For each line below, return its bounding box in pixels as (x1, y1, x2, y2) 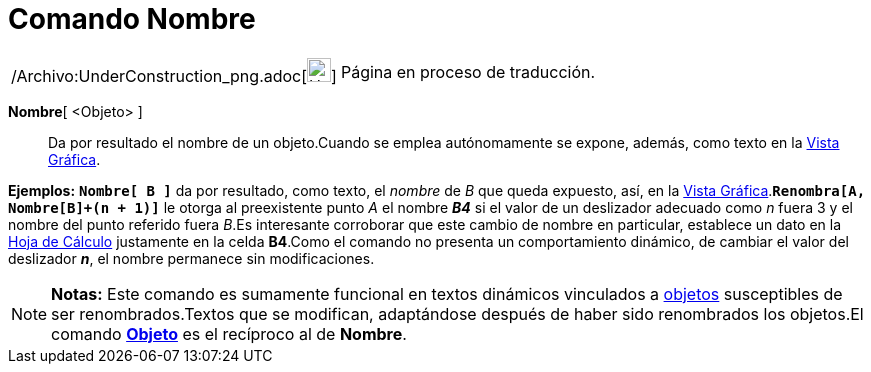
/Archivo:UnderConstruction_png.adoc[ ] (11, 65, 337, 86)
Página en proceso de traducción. (340, 61, 596, 82)
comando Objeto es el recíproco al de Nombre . (51, 323, 407, 344)
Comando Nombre (8, 2, 256, 36)
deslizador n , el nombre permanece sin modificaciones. (8, 249, 375, 267)
